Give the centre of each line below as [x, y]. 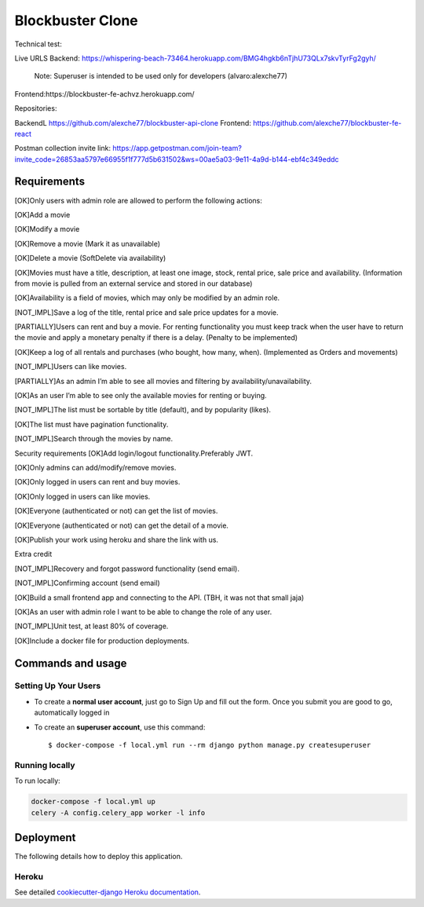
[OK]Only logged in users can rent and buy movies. [97, 482]
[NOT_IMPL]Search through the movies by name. [93, 439]
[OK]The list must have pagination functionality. [91, 424]
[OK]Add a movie [42, 214]
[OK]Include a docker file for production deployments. [102, 641]
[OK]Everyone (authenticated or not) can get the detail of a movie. [122, 525]
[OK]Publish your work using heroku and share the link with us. [117, 539]
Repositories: [36, 108]
